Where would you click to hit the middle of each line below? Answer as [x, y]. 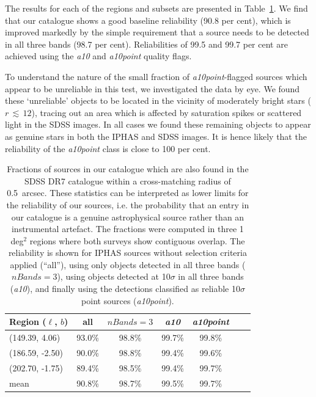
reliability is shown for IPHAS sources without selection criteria [127, 253]
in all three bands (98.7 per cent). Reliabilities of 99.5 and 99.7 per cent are [146, 44]
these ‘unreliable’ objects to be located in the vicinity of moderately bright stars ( [158, 100]
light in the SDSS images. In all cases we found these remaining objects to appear [158, 124]
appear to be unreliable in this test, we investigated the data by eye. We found [152, 88]
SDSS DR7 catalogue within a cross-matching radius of [128, 180]
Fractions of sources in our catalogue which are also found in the [128, 169]
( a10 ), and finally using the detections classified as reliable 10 [125, 289]
